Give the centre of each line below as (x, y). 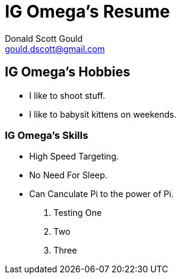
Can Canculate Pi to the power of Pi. (101, 194)
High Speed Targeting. (74, 156)
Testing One (78, 213)
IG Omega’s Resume (87, 12)
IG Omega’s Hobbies (68, 72)
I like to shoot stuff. (67, 95)
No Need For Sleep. (68, 175)
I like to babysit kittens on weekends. (103, 114)
